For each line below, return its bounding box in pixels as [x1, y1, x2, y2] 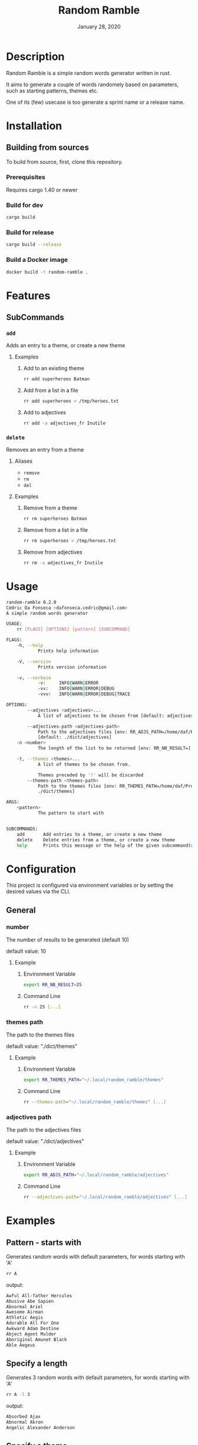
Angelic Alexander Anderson [6, 1425, 75, 1431]
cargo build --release [6, 242, 62, 248]
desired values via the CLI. [6, 888, 71, 895]
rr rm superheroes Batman [23, 516, 87, 522]
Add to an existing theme [23, 365, 84, 372]
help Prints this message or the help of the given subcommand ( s [16, 842, 194, 848]
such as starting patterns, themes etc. [6, 87, 98, 94]
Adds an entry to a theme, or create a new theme [6, 342, 126, 349]
